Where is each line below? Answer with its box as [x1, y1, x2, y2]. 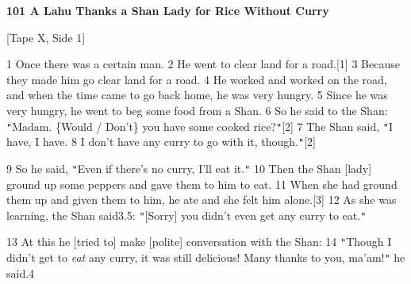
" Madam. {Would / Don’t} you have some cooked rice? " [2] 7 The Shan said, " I [6, 117, 394, 134]
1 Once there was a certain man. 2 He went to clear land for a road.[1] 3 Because [6, 56, 400, 72]
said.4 [6, 264, 35, 281]
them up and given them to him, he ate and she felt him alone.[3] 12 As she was [6, 191, 397, 208]
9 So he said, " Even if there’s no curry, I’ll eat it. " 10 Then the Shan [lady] [6, 159, 372, 176]
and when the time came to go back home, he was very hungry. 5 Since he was [6, 86, 388, 103]
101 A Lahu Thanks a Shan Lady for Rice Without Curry [6, 2, 329, 18]
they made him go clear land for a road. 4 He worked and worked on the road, [6, 71, 387, 87]
